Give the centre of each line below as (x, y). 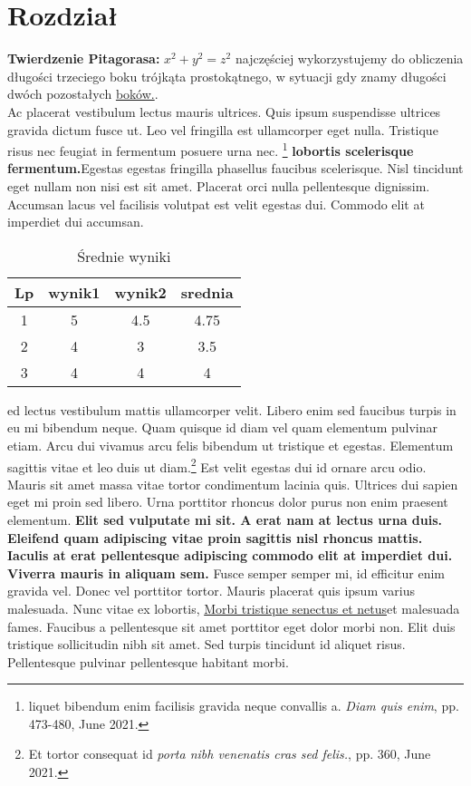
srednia (207, 292)
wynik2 (140, 292)
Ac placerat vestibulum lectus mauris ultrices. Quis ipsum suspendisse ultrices (224, 111)
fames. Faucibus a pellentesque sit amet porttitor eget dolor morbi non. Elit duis (231, 626)
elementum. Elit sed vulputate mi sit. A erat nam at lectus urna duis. (225, 519)
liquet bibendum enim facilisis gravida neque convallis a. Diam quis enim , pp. (244, 706)
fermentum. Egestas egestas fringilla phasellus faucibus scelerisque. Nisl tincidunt (235, 168)
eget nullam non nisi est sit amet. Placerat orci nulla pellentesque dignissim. (219, 185)
